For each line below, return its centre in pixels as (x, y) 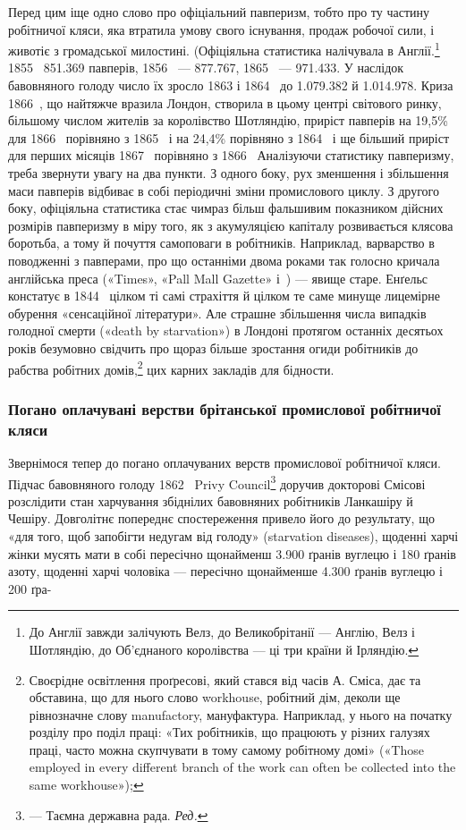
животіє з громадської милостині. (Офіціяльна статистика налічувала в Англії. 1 (224, 49)
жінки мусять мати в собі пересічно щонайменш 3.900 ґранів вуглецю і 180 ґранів (232, 553)
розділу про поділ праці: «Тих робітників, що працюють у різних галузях (229, 732)
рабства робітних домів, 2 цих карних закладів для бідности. (171, 368)
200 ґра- (30, 588)
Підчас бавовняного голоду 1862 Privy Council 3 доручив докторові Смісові (217, 482)
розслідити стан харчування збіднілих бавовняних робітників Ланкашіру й (211, 500)
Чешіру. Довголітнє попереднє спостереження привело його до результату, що (221, 518)
